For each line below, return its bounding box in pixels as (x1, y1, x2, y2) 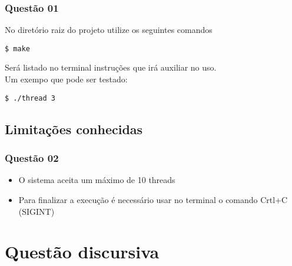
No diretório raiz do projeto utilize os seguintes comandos (5, 24, 213, 36)
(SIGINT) (18, 205, 55, 217)
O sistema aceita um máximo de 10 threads (18, 174, 175, 186)
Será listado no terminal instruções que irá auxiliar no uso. (5, 61, 217, 74)
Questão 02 (5, 151, 59, 165)
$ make (5, 44, 30, 53)
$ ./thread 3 (5, 94, 55, 102)
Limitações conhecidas (5, 119, 143, 138)
